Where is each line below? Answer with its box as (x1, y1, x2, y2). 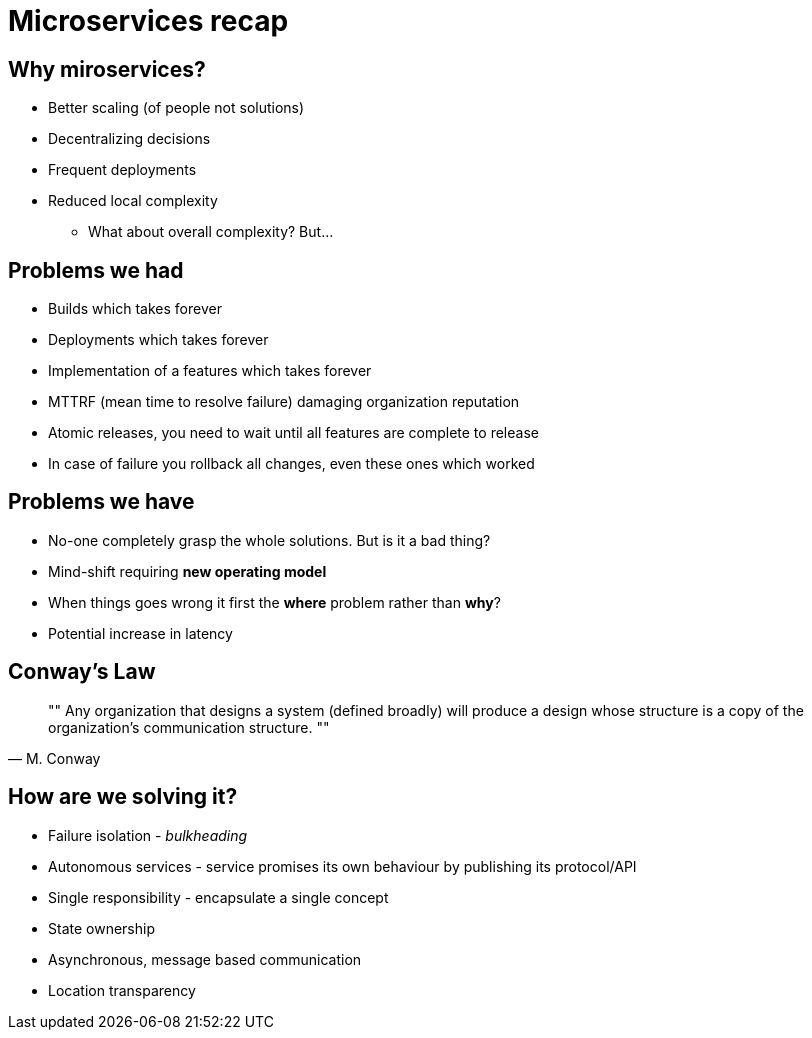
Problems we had (8, 257, 184, 283)
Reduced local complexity (48, 192, 218, 210)
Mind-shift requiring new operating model (48, 562, 327, 580)
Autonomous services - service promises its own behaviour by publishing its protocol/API (48, 857, 637, 875)
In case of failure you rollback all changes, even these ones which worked (48, 455, 535, 473)
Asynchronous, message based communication (48, 950, 362, 968)
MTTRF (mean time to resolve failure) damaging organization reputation (48, 393, 520, 411)
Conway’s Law (8, 659, 156, 685)
